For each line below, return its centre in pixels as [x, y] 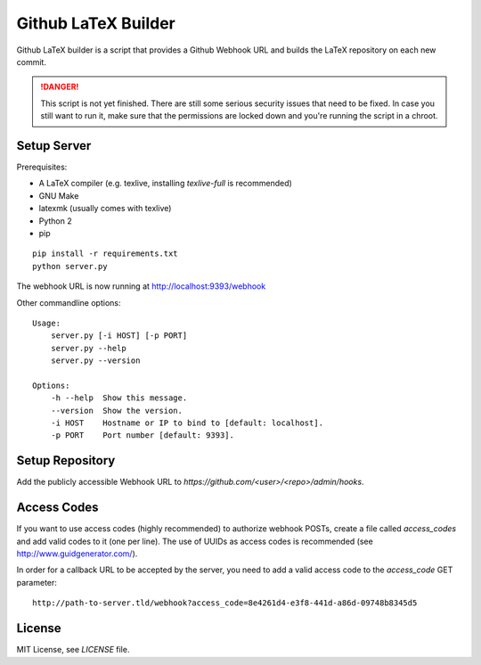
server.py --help [88, 348]
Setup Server [54, 146]
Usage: [47, 323]
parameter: [37, 582]
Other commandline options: [69, 302]
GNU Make [59, 195]
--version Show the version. [116, 410]
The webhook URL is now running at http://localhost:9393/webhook [141, 286]
